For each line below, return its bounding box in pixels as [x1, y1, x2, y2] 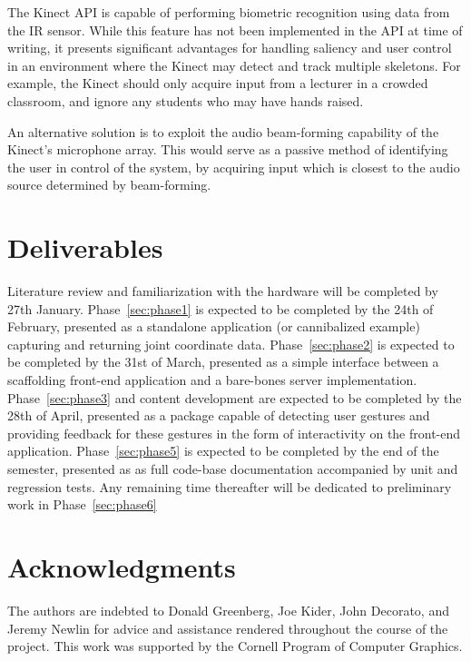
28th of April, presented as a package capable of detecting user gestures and [7, 406, 430, 425]
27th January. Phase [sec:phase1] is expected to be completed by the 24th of [7, 299, 434, 318]
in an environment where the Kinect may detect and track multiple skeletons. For [7, 55, 461, 74]
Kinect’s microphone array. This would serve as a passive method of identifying [7, 140, 448, 159]
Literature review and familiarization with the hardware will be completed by [7, 281, 438, 301]
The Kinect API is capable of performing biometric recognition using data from [7, 3, 450, 21]
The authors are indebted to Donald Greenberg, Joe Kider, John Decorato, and [7, 600, 449, 619]
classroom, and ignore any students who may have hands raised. [7, 91, 364, 110]
